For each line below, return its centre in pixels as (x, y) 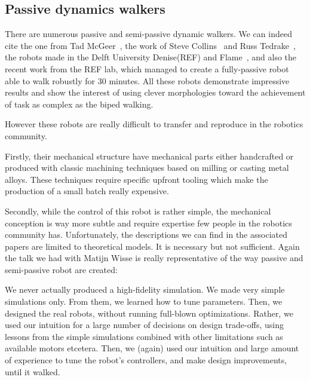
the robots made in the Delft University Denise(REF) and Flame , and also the (151, 57)
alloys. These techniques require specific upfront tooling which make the (136, 179)
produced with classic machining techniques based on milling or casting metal (147, 168)
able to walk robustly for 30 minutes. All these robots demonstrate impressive (147, 80)
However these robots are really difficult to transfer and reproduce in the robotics (154, 124)
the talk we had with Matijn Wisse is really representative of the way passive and (154, 258)
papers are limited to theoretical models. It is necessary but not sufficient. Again (152, 246)
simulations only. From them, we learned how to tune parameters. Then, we (144, 301)
